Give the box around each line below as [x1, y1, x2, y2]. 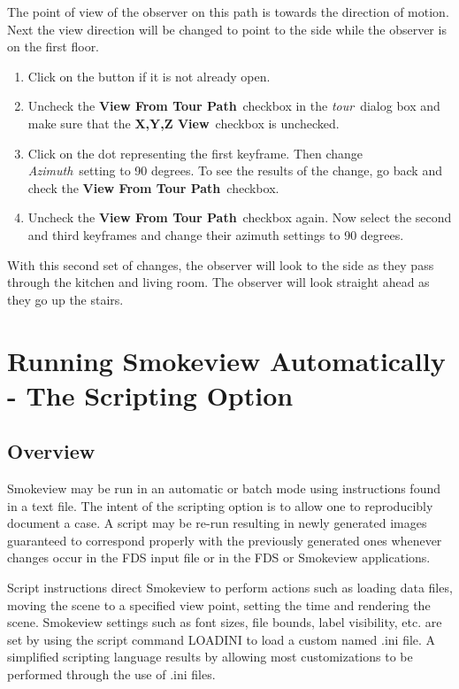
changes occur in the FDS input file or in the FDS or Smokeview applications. [7, 548, 431, 567]
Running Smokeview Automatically [7, 342, 446, 378]
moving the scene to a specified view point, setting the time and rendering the [7, 595, 431, 614]
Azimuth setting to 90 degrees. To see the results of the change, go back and [27, 161, 442, 180]
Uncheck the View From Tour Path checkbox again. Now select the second [27, 208, 452, 227]
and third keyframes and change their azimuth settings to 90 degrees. [27, 225, 404, 244]
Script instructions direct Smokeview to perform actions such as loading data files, [7, 578, 453, 597]
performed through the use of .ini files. [7, 665, 216, 684]
